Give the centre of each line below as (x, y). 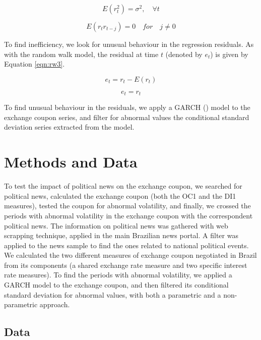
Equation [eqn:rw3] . (35, 64)
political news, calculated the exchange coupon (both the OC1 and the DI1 (120, 195)
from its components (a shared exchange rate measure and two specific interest (126, 265)
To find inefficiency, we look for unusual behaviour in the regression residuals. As (129, 44)
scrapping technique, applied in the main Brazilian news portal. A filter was (121, 235)
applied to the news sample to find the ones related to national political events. (126, 245)
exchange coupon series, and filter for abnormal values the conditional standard (127, 117)
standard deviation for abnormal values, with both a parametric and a (113, 294)
